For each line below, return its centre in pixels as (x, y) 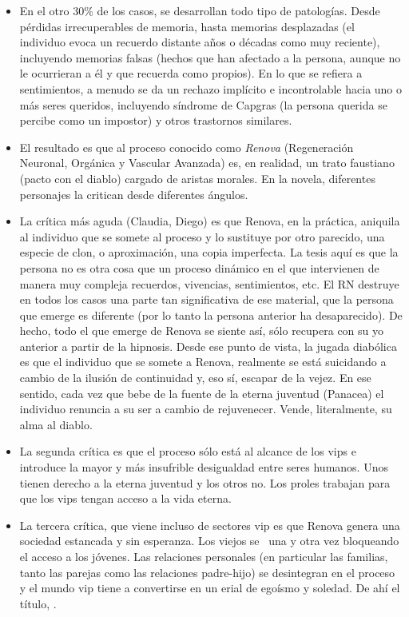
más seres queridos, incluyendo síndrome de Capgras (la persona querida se (203, 104)
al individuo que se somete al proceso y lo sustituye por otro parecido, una (202, 236)
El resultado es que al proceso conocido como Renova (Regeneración (187, 147)
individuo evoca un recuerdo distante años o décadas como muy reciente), (200, 42)
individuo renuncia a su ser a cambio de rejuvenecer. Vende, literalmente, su (206, 409)
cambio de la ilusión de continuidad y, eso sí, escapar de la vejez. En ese (195, 378)
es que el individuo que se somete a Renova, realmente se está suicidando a (203, 362)
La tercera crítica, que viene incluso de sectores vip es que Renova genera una (210, 525)
